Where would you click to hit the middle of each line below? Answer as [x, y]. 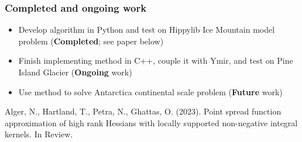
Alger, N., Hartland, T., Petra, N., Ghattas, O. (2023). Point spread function [143, 111]
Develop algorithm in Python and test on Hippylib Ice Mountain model [147, 30]
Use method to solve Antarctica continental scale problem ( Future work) [150, 91]
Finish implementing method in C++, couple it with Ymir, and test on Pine [156, 60]
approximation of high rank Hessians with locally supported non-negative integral [151, 122]
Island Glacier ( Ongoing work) [75, 72]
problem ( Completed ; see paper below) [91, 41]
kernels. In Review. [39, 134]
